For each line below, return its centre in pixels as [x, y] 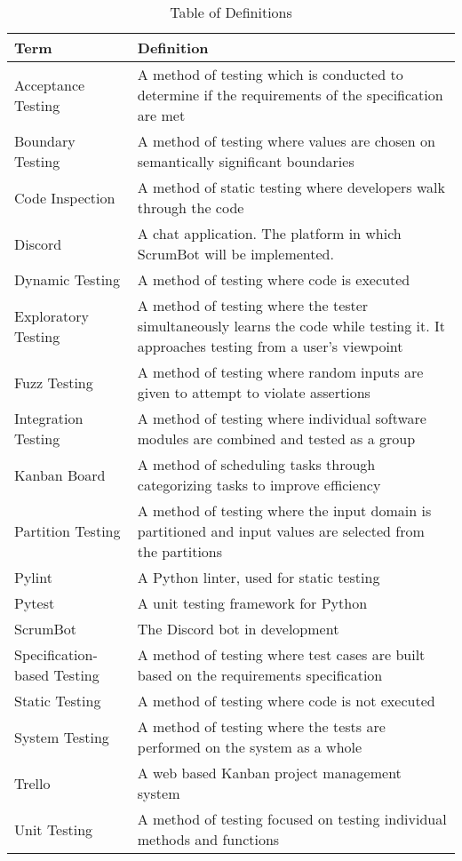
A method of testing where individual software [282, 418]
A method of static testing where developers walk [291, 187]
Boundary [45, 141]
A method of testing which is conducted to [270, 74]
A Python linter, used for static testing [259, 577]
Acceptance [50, 84]
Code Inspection [65, 197]
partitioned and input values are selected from [281, 531]
